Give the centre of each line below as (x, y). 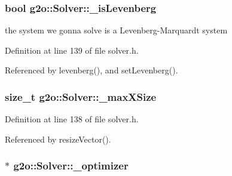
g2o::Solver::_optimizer (71, 166)
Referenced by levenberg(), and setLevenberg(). (91, 70)
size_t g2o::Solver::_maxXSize (81, 96)
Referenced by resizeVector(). (58, 139)
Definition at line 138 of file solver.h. (72, 119)
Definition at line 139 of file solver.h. (72, 50)
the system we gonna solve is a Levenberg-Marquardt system (116, 30)
